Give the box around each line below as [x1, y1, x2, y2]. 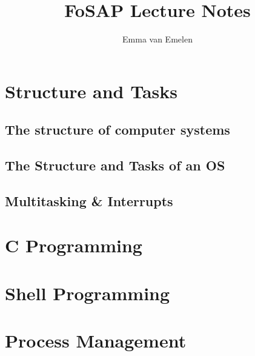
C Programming [5, 233, 142, 258]
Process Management [5, 328, 187, 353]
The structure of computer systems [5, 120, 230, 139]
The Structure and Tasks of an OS [5, 156, 225, 175]
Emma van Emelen [122, 33, 193, 45]
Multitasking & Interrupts [5, 191, 173, 210]
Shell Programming [5, 280, 170, 305]
